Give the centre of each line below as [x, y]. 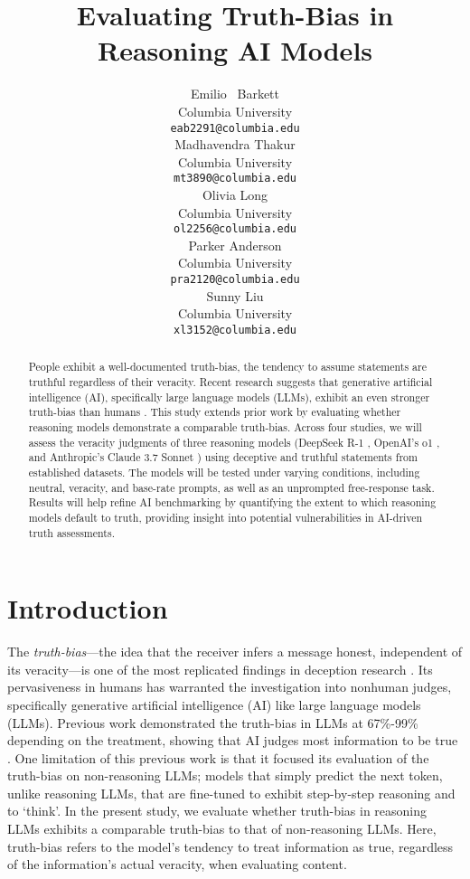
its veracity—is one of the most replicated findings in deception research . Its [220, 669]
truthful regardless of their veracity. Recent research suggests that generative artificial [230, 381]
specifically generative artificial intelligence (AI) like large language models [214, 704]
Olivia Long [235, 194]
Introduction [88, 608]
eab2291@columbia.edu [235, 128]
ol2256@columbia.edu [235, 229]
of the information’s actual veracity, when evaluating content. [177, 864]
